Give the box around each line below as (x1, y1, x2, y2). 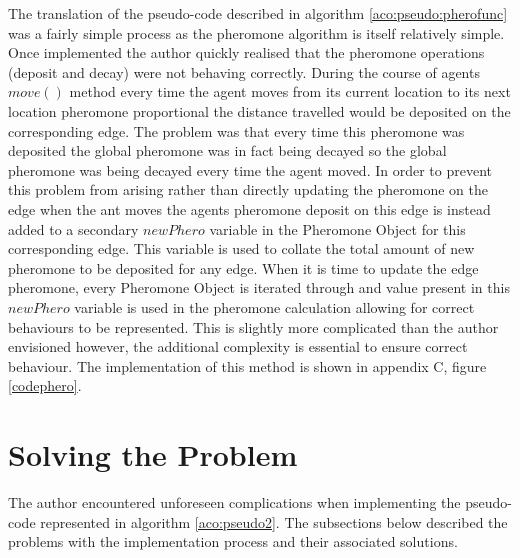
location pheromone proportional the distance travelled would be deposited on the (8, 100, 511, 121)
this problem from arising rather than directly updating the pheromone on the (8, 179, 488, 200)
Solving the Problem (8, 434, 298, 475)
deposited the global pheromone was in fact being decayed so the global (8, 140, 447, 161)
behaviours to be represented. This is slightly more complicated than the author (8, 316, 499, 337)
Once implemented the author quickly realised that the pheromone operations (8, 42, 485, 63)
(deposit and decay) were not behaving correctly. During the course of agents (8, 61, 480, 82)
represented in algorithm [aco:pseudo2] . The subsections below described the (40, 511, 508, 532)
